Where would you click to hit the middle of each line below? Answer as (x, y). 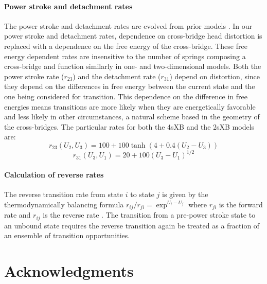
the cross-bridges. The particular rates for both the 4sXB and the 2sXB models (129, 126)
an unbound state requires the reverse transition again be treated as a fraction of (132, 225)
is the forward (241, 204)
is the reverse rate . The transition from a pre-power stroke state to (149, 215)
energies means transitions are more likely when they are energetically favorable (130, 106)
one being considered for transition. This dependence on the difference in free (126, 96)
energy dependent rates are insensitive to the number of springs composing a (125, 56)
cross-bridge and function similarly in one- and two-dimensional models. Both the (133, 66)
